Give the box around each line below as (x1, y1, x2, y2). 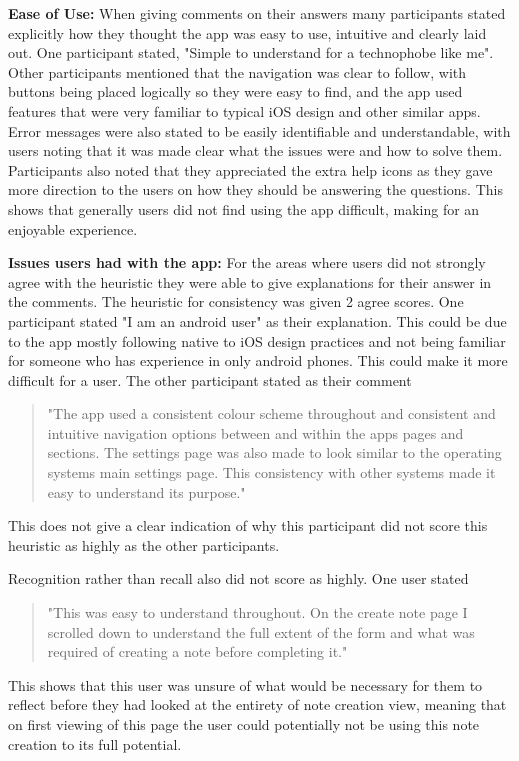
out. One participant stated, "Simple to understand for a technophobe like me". (8, 42, 494, 63)
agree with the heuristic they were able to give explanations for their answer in (8, 271, 492, 292)
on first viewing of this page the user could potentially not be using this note (8, 714, 480, 734)
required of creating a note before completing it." (47, 641, 348, 662)
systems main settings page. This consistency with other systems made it (47, 462, 496, 483)
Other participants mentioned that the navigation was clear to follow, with (8, 61, 467, 82)
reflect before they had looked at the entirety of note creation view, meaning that (8, 694, 507, 715)
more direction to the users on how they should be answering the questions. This (8, 179, 503, 200)
